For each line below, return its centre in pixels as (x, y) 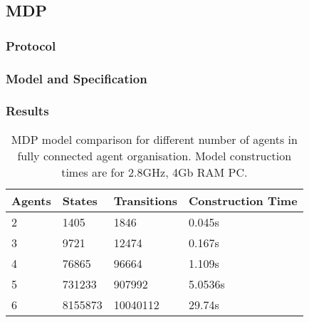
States (80, 200)
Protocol (31, 45)
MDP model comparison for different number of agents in (154, 139)
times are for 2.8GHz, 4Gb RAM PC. (154, 172)
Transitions (146, 200)
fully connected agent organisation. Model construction (154, 155)
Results (27, 111)
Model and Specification (77, 78)
